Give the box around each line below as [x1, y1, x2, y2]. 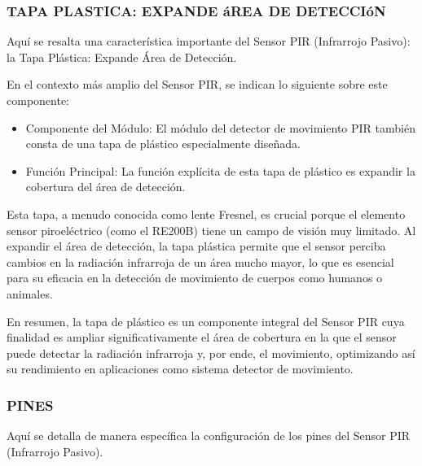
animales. [7, 285, 53, 302]
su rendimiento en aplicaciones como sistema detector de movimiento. [7, 360, 354, 377]
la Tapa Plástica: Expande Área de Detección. [7, 48, 237, 65]
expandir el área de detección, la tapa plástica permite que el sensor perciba [7, 237, 386, 255]
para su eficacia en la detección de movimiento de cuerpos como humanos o [7, 269, 383, 286]
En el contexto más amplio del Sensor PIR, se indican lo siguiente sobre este [7, 76, 388, 93]
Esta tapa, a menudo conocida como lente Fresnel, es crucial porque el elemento [7, 205, 406, 222]
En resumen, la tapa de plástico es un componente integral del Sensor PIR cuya [7, 312, 405, 329]
